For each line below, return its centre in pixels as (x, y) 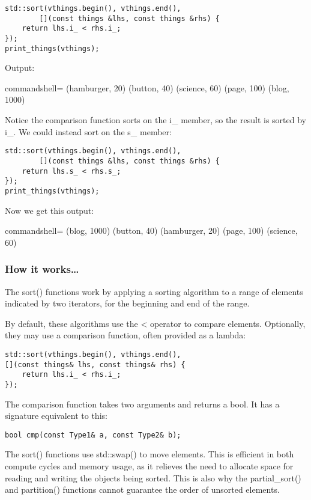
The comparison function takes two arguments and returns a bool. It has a (142, 404)
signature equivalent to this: (56, 416)
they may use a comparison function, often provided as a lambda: (125, 335)
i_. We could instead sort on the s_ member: (88, 131)
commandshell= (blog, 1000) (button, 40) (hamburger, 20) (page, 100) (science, (151, 230)
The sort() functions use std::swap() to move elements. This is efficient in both (149, 454)
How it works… (42, 269)
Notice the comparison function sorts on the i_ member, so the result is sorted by (155, 120)
